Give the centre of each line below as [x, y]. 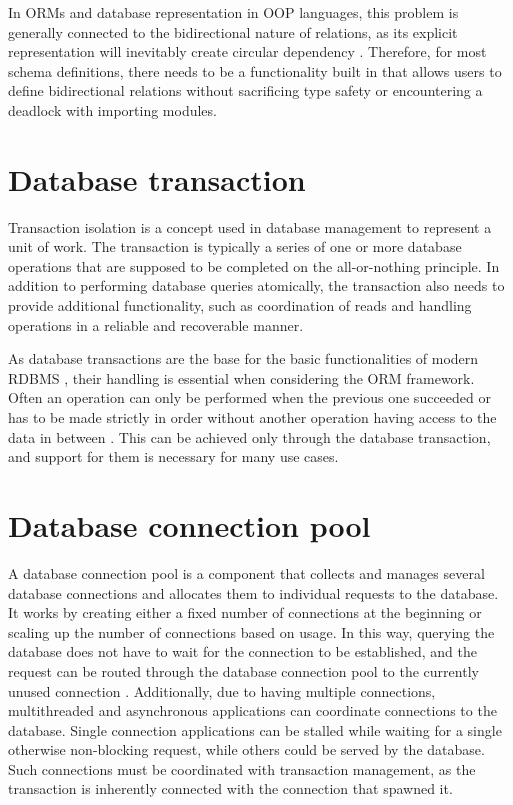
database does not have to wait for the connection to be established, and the [242, 651]
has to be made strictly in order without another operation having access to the [252, 417]
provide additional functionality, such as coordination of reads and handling [240, 305]
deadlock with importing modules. [112, 109]
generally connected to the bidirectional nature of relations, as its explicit [233, 31]
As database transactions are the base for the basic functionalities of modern [243, 358]
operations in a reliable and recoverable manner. [156, 324]
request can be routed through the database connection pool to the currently [243, 670]
